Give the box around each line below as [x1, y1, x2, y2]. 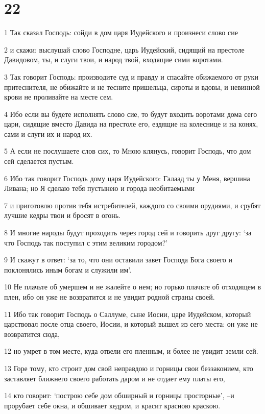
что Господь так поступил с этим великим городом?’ [4, 237, 168, 248]
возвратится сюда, [4, 328, 60, 339]
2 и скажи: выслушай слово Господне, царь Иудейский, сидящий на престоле [4, 44, 245, 55]
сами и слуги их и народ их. [4, 128, 92, 139]
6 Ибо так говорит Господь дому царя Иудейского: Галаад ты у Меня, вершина [4, 173, 250, 183]
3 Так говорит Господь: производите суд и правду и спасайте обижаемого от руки [4, 71, 258, 82]
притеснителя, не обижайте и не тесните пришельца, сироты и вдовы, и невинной [4, 81, 260, 92]
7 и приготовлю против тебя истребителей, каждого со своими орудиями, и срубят [4, 200, 261, 210]
